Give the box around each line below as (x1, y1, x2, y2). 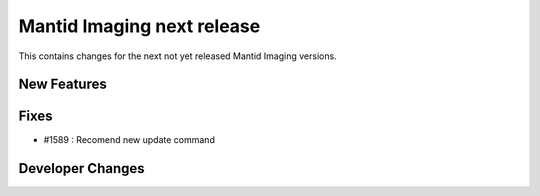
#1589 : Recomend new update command (43, 134, 215, 146)
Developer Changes (18, 160, 145, 177)
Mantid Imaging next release (18, 15, 261, 37)
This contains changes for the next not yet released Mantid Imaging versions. (18, 50, 337, 62)
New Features (18, 76, 107, 93)
